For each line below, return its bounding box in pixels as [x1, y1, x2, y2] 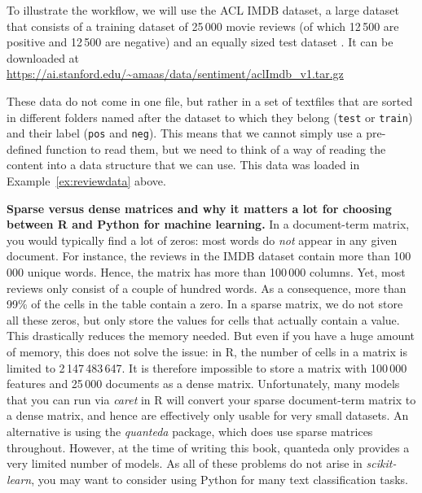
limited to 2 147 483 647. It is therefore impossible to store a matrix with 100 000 [7, 359, 407, 376]
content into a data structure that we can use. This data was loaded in [7, 156, 360, 173]
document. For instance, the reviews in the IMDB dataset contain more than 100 [7, 247, 411, 264]
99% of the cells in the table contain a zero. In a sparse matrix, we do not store [7, 295, 403, 312]
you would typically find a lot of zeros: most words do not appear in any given [7, 231, 398, 248]
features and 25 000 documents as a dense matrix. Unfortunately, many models [7, 375, 400, 392]
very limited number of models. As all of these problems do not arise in [7, 455, 363, 472]
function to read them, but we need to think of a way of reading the [46, 140, 386, 157]
